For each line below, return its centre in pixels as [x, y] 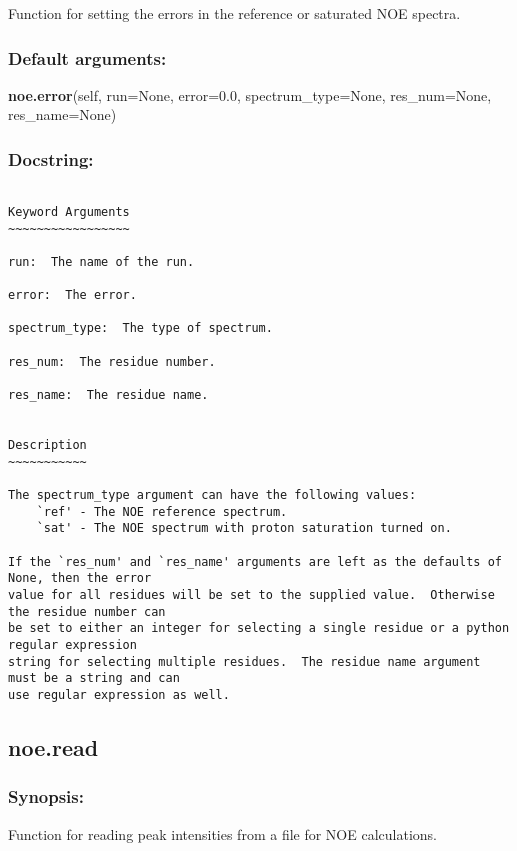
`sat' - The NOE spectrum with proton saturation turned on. [244, 528]
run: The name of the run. [101, 261]
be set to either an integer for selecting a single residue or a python [259, 628]
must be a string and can [94, 678]
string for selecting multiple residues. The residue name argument [244, 661]
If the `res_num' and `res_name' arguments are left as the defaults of [255, 561]
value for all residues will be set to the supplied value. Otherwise [251, 594]
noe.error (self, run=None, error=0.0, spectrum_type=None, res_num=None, [250, 94]
